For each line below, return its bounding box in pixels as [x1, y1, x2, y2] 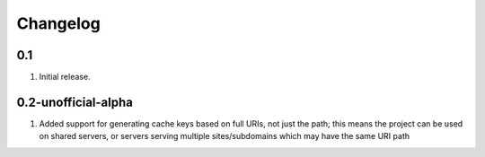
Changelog [16, 13, 101, 33]
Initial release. [39, 72, 91, 83]
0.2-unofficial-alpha [16, 94, 134, 109]
